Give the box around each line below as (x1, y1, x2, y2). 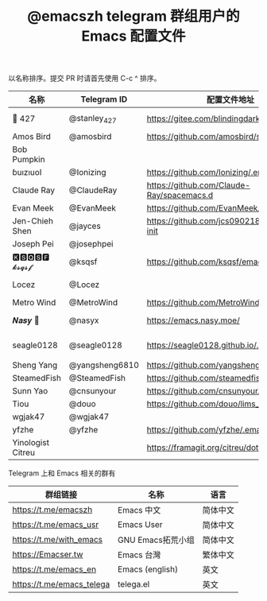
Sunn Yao (12, 386, 48, 397)
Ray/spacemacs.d (146, 190, 214, 201)
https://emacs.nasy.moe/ (146, 315, 240, 326)
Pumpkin (12, 154, 45, 165)
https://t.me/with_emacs (12, 534, 103, 545)
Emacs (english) (118, 564, 179, 575)
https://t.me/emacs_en (12, 564, 97, 575)
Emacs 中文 (118, 505, 161, 516)
